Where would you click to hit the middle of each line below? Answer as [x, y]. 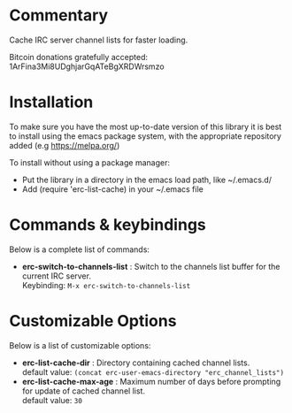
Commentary [59, 15]
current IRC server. [56, 276]
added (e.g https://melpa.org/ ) [65, 145]
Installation [51, 102]
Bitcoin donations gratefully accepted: [79, 57]
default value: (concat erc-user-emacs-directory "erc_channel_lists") [153, 371]
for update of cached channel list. [84, 391]
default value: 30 [52, 400]
